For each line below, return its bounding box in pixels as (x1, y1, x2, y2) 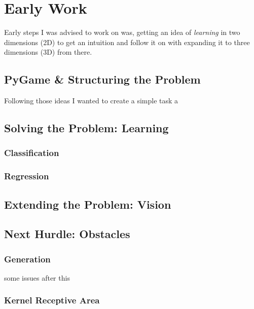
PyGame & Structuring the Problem (4, 71, 201, 87)
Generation (4, 252, 51, 265)
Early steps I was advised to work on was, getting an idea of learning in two (4, 27, 240, 37)
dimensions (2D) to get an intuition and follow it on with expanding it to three (4, 36, 250, 47)
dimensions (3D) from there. (4, 47, 92, 57)
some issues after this (4, 272, 70, 283)
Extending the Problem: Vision (4, 196, 171, 212)
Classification (4, 146, 59, 159)
